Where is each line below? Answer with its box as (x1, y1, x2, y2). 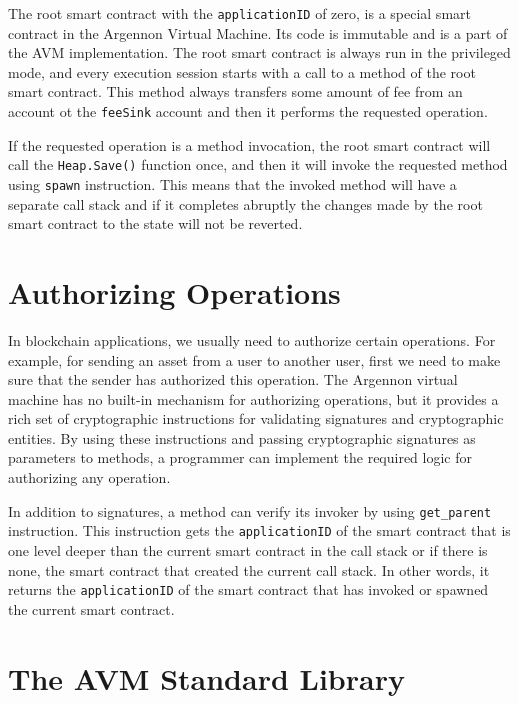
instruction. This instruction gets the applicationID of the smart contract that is (8, 520, 511, 541)
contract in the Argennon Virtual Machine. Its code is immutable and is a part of (8, 22, 508, 43)
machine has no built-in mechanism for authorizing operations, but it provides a (8, 388, 499, 409)
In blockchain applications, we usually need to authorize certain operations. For (8, 329, 496, 350)
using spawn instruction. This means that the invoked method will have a (8, 173, 457, 194)
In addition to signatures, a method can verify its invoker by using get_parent (8, 500, 492, 521)
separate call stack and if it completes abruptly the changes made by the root (8, 193, 483, 214)
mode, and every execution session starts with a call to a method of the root (8, 61, 476, 82)
